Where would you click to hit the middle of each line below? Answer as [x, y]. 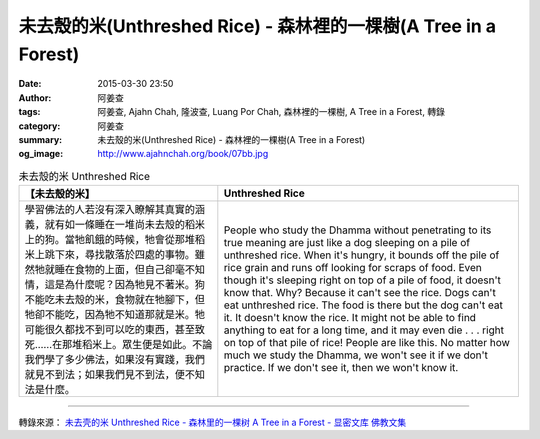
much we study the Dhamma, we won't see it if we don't [356, 355]
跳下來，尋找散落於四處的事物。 [119, 255]
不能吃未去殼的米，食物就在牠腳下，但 [114, 300]
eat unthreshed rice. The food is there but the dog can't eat [363, 305]
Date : [30, 84]
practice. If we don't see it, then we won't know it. [341, 368]
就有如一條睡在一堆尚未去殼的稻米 [124, 225]
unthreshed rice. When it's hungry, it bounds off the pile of [361, 255]
